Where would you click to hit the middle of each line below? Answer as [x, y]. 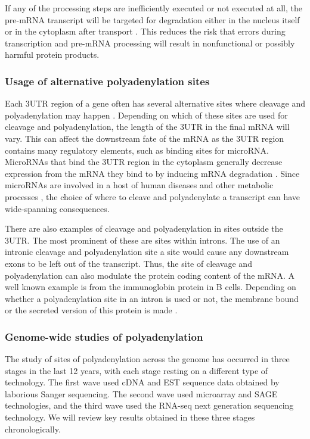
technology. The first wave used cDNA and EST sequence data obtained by [142, 382]
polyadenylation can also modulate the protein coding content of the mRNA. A [150, 275]
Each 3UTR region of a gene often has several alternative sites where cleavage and [155, 103]
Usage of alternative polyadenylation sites [107, 81]
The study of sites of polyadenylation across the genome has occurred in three [147, 359]
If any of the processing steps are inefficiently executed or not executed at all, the [154, 8]
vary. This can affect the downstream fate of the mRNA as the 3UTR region [145, 138]
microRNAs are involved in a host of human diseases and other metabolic [139, 185]
